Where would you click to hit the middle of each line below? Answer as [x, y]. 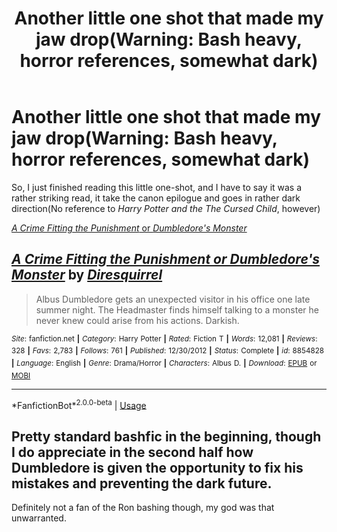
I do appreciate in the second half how [132, 452]
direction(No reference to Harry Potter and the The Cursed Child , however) [166, 208]
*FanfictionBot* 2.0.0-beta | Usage [79, 404]
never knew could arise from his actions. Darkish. [137, 320]
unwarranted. [39, 518]
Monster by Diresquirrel [87, 275]
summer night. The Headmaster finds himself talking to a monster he [177, 309]
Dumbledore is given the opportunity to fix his [157, 467]
